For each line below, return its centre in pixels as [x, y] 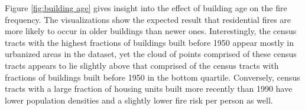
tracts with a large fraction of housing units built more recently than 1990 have [149, 89]
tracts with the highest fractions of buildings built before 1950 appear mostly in [150, 42]
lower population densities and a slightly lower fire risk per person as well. [139, 100]
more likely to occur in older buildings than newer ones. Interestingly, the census [151, 31]
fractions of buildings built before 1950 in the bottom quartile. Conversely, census [152, 77]
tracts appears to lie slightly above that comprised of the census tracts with [142, 65]
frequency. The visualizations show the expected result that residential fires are [148, 19]
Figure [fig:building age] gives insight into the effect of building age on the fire [146, 8]
